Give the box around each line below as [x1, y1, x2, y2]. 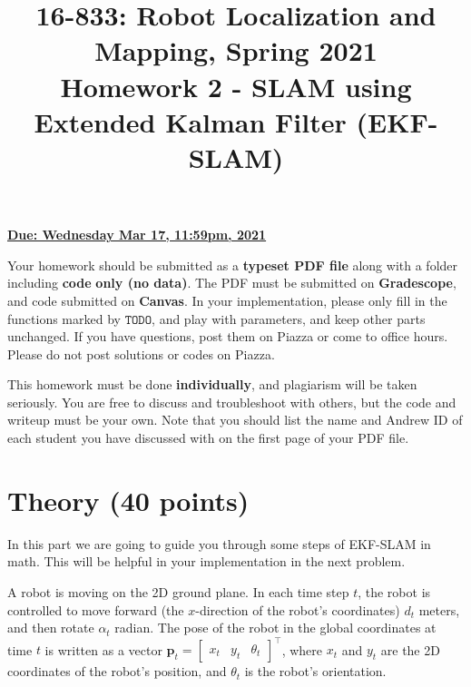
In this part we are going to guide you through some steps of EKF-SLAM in [7, 534, 431, 553]
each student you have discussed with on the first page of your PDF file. [7, 428, 409, 447]
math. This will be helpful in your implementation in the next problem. [7, 552, 406, 571]
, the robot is [358, 582, 431, 601]
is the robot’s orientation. [244, 662, 387, 681]
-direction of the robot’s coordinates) [195, 600, 400, 619]
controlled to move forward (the [7, 600, 184, 619]
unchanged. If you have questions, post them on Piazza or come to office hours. [7, 327, 448, 346]
